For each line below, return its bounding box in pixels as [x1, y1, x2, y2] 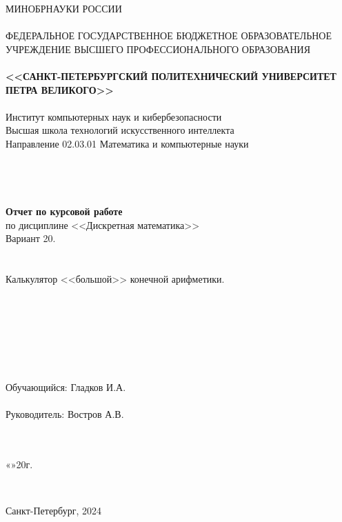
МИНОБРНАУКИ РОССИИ [6, 1, 122, 15]
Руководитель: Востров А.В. [6, 406, 124, 421]
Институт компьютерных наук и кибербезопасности [6, 109, 222, 123]
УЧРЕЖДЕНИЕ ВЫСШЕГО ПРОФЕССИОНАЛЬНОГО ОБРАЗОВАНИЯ [6, 41, 311, 56]
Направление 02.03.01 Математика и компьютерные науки [6, 136, 249, 150]
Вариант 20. [6, 231, 56, 245]
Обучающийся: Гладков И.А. [6, 379, 126, 394]
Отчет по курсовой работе [6, 203, 123, 218]
